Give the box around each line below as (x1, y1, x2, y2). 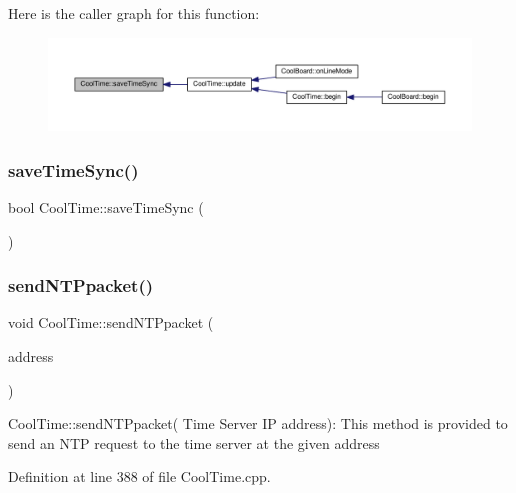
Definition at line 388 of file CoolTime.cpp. (8, 466, 271, 487)
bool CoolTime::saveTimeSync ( (8, 196, 204, 217)
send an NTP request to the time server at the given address (8, 432, 380, 453)
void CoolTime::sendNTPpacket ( (8, 312, 214, 333)
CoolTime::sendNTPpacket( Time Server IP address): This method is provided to (8, 413, 508, 434)
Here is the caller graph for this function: (8, 3, 260, 23)
